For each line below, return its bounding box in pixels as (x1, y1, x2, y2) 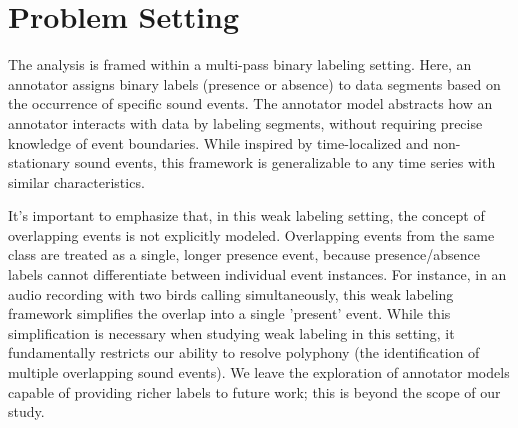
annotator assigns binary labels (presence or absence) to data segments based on (8, 73, 501, 94)
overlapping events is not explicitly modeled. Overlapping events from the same (8, 224, 495, 245)
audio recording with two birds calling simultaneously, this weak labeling (8, 283, 454, 304)
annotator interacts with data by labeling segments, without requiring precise (8, 112, 483, 133)
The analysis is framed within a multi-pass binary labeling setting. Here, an (8, 54, 472, 75)
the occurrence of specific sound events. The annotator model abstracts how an (8, 93, 493, 114)
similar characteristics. (8, 171, 145, 192)
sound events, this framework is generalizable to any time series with (74, 152, 496, 173)
